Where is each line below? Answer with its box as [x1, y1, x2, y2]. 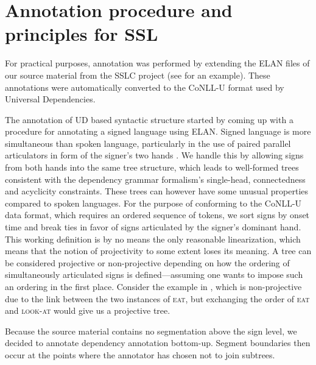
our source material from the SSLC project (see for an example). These [5, 68, 270, 81]
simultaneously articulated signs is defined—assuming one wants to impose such [5, 268, 303, 281]
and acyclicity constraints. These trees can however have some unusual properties [5, 185, 309, 197]
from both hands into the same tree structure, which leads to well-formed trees [5, 161, 299, 174]
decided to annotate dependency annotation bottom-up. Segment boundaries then [5, 336, 311, 349]
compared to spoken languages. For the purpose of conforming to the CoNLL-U [5, 196, 302, 209]
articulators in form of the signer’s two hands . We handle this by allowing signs [5, 149, 304, 161]
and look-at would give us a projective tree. [5, 304, 170, 317]
